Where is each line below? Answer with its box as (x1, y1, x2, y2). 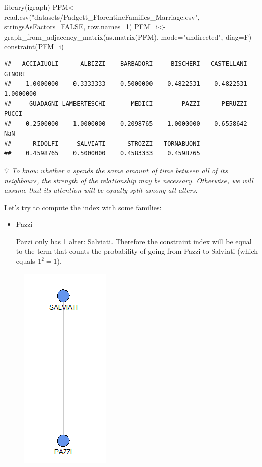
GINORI (4, 70, 26, 78)
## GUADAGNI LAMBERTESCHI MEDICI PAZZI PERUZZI (4, 100, 247, 108)
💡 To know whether (4, 164, 64, 175)
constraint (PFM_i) (4, 41, 64, 52)
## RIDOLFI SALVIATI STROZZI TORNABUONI (4, 140, 200, 147)
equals (16, 256, 35, 266)
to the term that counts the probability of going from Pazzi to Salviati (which (16, 246, 258, 256)
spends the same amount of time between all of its (72, 164, 228, 175)
